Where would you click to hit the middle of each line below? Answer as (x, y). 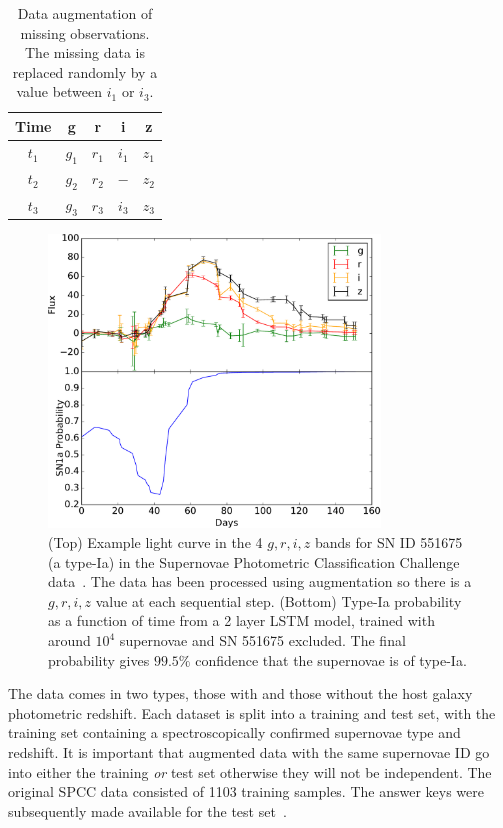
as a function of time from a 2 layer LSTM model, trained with (241, 620)
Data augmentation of (85, 13)
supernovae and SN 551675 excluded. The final (262, 640)
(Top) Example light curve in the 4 (155, 542)
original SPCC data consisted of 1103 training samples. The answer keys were (246, 791)
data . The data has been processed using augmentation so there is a (260, 581)
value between (59, 91)
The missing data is (84, 52)
